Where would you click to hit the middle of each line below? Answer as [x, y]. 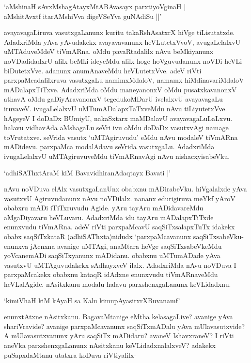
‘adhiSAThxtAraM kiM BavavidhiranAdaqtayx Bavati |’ [87, 172]
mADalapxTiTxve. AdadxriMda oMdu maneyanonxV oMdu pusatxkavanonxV [120, 89]
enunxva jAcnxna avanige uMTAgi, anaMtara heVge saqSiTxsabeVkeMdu [113, 246]
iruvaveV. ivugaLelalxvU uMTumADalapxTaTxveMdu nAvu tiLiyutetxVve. [116, 108]
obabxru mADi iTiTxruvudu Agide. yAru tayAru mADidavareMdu [104, 208]
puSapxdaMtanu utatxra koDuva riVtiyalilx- [70, 354]
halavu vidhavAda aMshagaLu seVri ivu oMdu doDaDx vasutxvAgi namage [116, 128]
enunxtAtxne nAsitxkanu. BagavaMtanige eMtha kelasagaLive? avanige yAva [118, 317]
